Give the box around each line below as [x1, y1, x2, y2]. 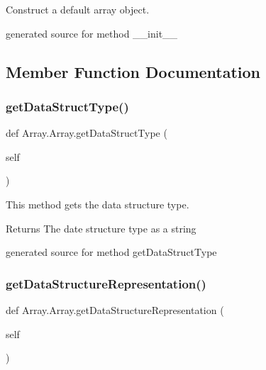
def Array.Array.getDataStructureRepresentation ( [6, 302, 224, 317]
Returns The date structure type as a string [6, 220, 196, 235]
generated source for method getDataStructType [6, 245, 217, 259]
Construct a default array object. [6, 2, 150, 16]
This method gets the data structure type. [6, 196, 189, 211]
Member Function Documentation [6, 60, 261, 82]
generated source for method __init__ [6, 26, 178, 40]
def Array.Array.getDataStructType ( [6, 125, 167, 140]
